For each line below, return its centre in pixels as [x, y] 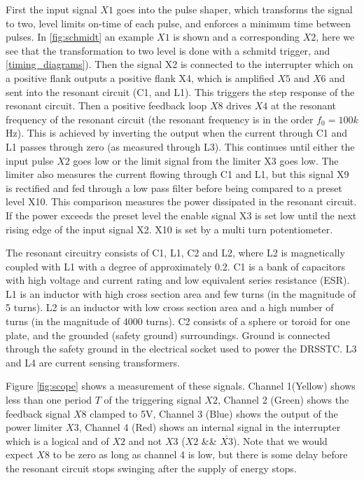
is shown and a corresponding [237, 37]
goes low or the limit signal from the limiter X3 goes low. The [206, 160]
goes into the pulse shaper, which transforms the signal [234, 9]
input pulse [30, 160]
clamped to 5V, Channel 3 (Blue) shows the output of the [214, 413]
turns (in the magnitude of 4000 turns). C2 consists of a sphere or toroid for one [178, 321]
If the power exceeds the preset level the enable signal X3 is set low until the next [181, 215]
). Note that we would [280, 440]
